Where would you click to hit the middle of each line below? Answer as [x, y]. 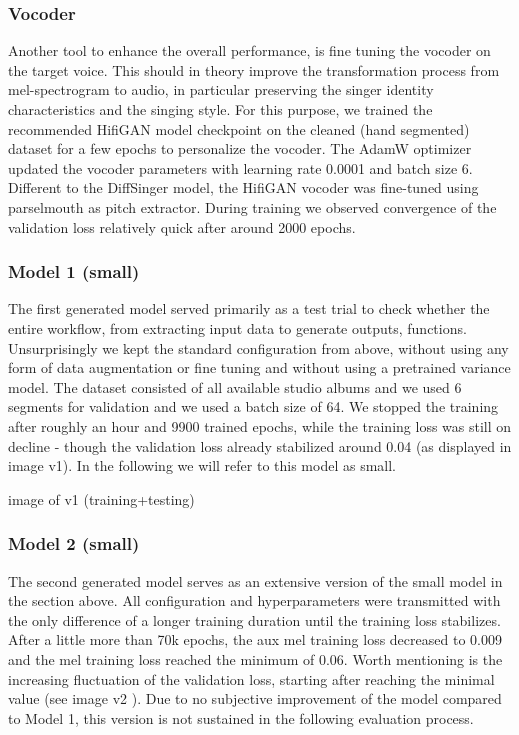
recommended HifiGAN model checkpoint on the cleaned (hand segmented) [239, 128]
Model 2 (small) [74, 543]
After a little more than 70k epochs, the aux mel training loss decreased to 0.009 [255, 639]
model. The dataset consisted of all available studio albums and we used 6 [235, 386]
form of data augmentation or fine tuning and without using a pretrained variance [259, 367]
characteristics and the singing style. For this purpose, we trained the [220, 109]
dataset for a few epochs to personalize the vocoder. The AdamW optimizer [240, 148]
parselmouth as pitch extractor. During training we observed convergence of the [252, 206]
